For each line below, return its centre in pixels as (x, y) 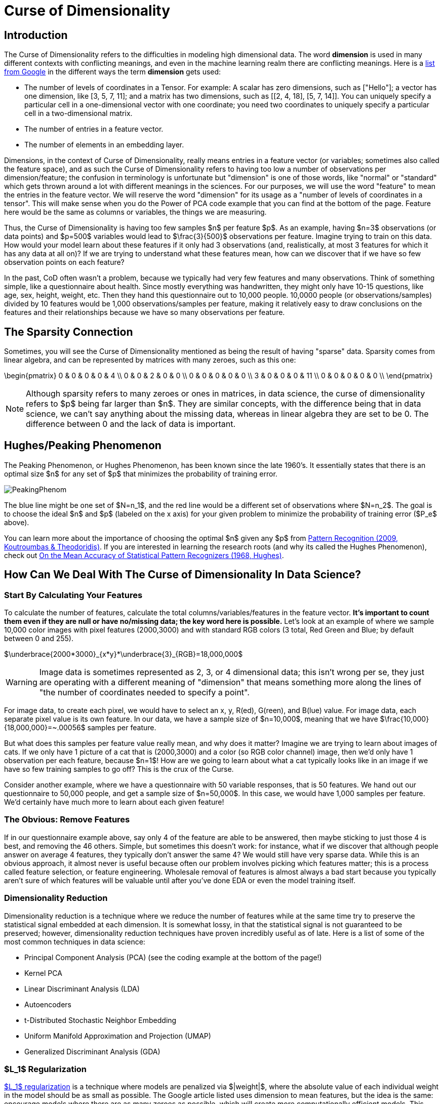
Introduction (36, 35)
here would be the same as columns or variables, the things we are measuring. (135, 212)
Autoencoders (48, 1004)
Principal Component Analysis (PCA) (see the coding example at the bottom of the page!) (173, 957)
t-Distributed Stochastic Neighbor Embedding (100, 1020)
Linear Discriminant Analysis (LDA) (82, 989)
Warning (22, 682)
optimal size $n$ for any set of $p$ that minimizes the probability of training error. (141, 474)
